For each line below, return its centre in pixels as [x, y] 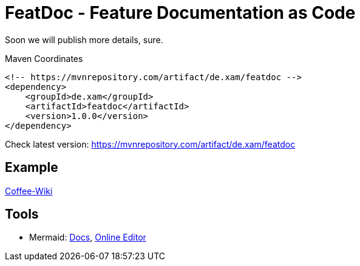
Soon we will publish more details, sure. [84, 39]
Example [32, 168]
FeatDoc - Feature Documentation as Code [180, 13]
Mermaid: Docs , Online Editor [88, 237]
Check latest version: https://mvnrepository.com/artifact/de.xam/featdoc [150, 144]
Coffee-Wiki [29, 191]
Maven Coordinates [44, 58]
